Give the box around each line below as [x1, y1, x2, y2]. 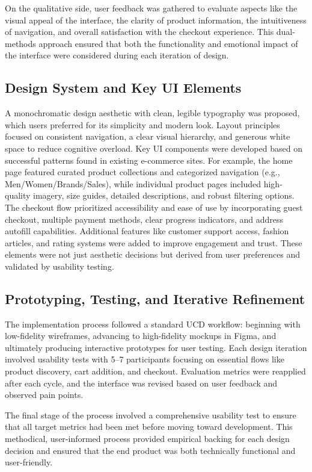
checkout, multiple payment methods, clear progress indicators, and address [5, 213, 284, 225]
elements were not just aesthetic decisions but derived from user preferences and [5, 248, 301, 261]
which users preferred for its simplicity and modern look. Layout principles [5, 118, 280, 131]
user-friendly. [5, 456, 53, 468]
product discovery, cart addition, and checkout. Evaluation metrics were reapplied [5, 365, 306, 377]
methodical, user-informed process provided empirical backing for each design [5, 432, 290, 445]
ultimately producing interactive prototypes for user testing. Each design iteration [5, 341, 307, 353]
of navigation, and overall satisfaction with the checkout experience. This [5, 25, 274, 38]
